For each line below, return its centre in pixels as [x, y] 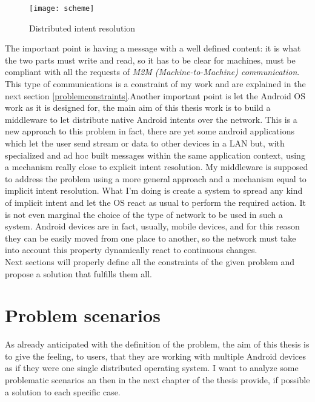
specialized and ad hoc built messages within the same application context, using [155, 155]
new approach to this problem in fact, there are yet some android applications [150, 131]
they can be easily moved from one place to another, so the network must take [151, 238]
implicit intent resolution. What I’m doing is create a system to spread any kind [154, 190]
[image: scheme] [62, 8]
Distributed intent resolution [82, 28]
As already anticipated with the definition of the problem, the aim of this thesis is [157, 344]
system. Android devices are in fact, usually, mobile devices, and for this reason [152, 226]
